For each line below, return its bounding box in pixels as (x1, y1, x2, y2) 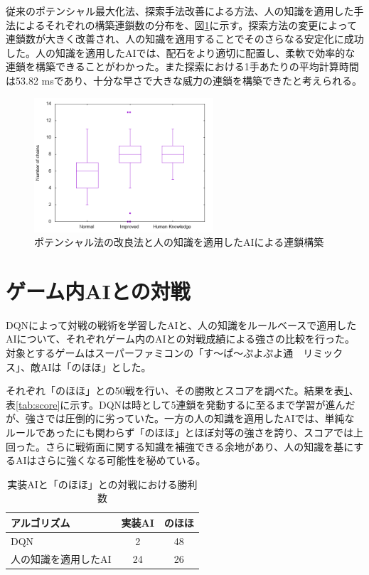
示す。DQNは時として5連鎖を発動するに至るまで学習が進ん (70, 397, 346, 412)
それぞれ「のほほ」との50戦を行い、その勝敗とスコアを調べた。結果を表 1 (6, 383, 349, 398)
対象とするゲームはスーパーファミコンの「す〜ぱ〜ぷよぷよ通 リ (6, 345, 314, 360)
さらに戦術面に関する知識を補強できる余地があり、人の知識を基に (45, 439, 354, 453)
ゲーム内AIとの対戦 (6, 276, 191, 305)
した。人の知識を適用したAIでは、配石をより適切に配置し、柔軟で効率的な (6, 45, 355, 60)
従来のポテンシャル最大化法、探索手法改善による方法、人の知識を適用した (6, 4, 354, 18)
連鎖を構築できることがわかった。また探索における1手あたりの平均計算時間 (6, 59, 359, 74)
